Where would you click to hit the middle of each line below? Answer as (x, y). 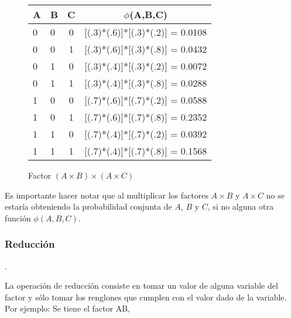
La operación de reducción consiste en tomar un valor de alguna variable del (141, 285)
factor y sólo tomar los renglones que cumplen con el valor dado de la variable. (146, 297)
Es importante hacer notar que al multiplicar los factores (107, 195)
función (18, 218)
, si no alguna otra (240, 206)
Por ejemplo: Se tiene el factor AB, (67, 308)
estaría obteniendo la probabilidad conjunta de (88, 206)
